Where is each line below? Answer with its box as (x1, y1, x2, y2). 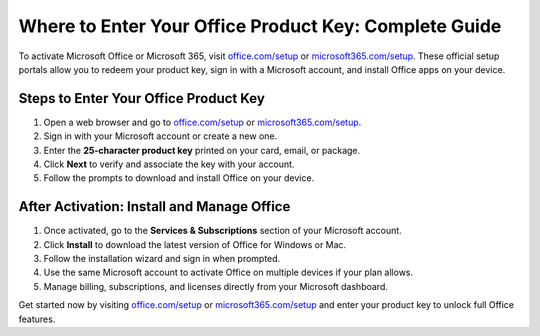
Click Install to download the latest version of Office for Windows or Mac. (43, 238, 347, 250)
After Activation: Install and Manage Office (18, 198, 291, 215)
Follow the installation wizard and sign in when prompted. (43, 253, 281, 265)
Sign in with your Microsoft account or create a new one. (43, 130, 278, 142)
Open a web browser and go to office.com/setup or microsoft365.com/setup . (43, 116, 362, 128)
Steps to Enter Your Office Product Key (18, 90, 265, 107)
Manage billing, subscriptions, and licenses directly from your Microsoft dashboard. (43, 280, 389, 292)
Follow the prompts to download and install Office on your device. (43, 172, 315, 184)
